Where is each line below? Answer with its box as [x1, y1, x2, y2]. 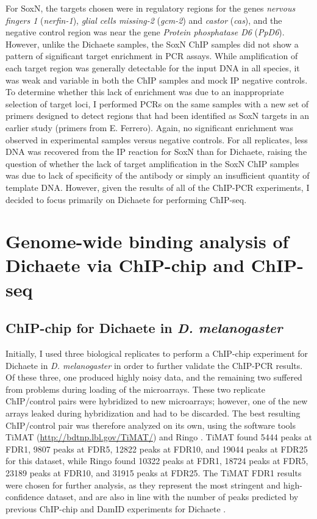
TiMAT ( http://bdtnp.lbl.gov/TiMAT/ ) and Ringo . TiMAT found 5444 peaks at [5, 431, 312, 443]
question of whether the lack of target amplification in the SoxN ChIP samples [5, 157, 299, 170]
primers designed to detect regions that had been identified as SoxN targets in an [5, 109, 309, 122]
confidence [5, 490, 44, 503]
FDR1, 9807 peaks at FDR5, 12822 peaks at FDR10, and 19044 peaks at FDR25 [5, 442, 308, 455]
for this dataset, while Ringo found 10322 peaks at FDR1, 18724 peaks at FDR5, [5, 454, 308, 467]
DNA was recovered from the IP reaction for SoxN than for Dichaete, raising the [5, 145, 307, 158]
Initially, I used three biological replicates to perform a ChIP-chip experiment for [5, 347, 308, 360]
